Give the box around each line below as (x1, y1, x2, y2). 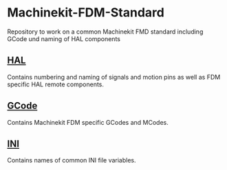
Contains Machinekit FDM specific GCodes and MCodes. (7, 118, 169, 126)
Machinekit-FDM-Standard (7, 5, 165, 21)
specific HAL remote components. (7, 80, 105, 88)
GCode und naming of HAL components (7, 34, 120, 42)
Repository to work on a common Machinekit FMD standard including (7, 27, 204, 36)
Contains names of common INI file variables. (7, 156, 136, 165)
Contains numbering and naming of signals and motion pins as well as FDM (7, 73, 221, 81)
